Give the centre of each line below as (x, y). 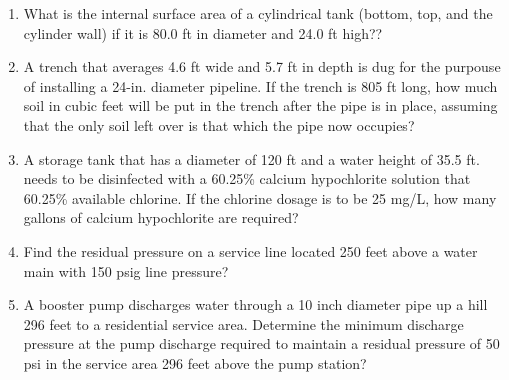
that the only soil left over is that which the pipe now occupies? (219, 124)
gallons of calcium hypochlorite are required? (161, 217)
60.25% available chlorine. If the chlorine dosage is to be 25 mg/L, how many (260, 197)
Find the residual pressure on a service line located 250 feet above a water (250, 250)
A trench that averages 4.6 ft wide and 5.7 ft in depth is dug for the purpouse (262, 66)
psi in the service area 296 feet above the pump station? (195, 362)
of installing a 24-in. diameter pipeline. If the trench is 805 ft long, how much (260, 85)
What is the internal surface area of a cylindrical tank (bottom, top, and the (258, 13)
